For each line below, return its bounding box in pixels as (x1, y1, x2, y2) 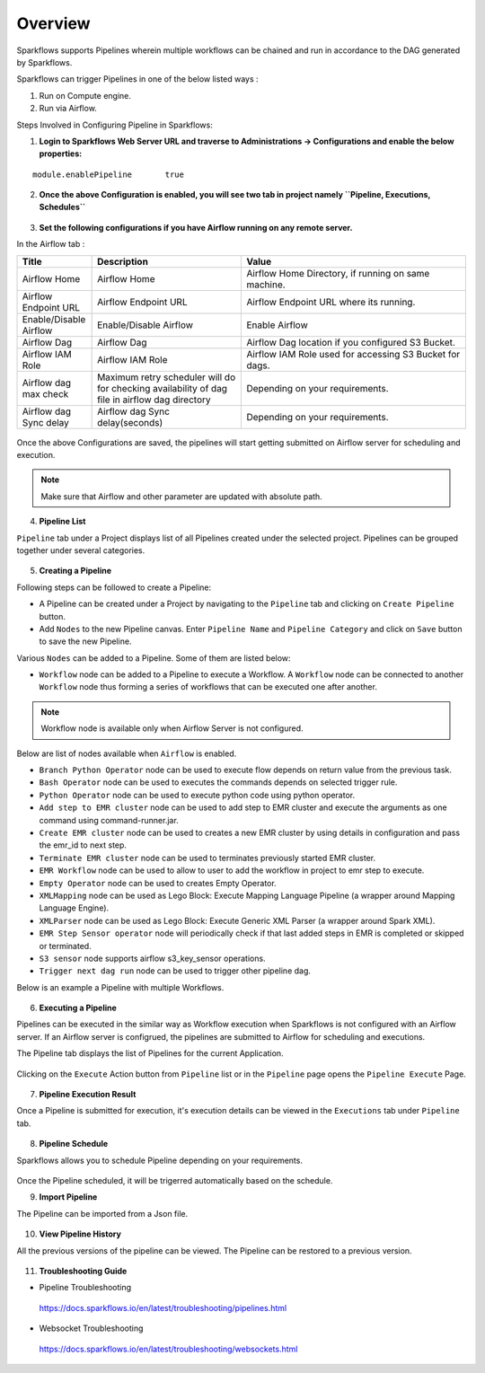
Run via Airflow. (39, 103, 98, 114)
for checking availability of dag (97, 382, 228, 394)
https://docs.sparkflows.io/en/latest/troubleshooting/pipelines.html (39, 1302, 287, 1313)
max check (22, 387, 69, 400)
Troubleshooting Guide (39, 1265, 128, 1276)
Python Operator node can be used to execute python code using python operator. (39, 789, 355, 800)
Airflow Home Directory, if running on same (246, 267, 430, 279)
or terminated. (39, 940, 92, 951)
